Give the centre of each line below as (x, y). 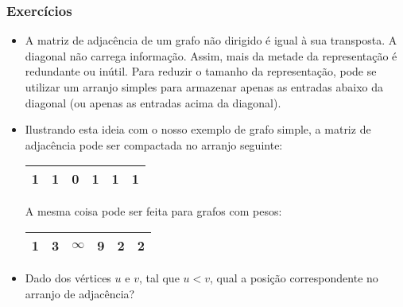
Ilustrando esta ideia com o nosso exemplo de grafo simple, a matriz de (198, 129)
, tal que (159, 277)
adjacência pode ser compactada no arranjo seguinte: (154, 144)
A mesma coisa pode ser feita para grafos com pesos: (153, 211)
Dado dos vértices (68, 277)
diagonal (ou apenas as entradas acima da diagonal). (153, 102)
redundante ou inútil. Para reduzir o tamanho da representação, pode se (201, 71)
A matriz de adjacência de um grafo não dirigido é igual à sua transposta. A (211, 40)
